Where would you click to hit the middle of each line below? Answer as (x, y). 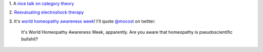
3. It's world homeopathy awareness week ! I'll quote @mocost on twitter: (82, 21)
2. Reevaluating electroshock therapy (47, 13)
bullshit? (30, 39)
